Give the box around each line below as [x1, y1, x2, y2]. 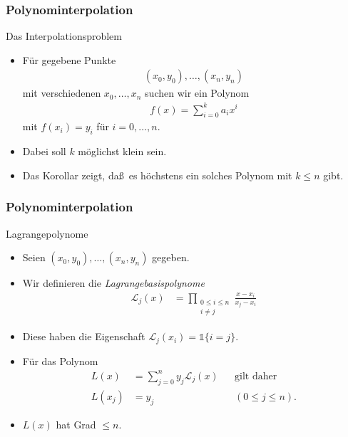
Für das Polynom [22, 353, 98, 368]
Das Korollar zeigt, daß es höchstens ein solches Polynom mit [22, 167, 292, 182]
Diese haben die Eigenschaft [22, 329, 145, 344]
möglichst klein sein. [78, 144, 167, 159]
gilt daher [235, 371, 277, 381]
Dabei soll [22, 144, 66, 159]
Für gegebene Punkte [22, 52, 116, 67]
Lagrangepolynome [6, 226, 88, 241]
